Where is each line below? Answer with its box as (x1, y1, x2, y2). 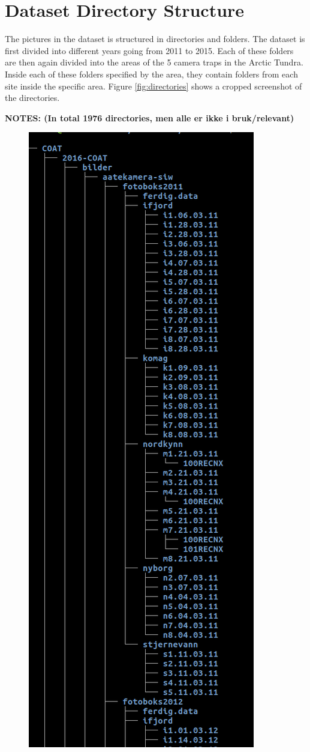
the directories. (5, 91, 60, 104)
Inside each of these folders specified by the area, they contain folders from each (5, 67, 298, 80)
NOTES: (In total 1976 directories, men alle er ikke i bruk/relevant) (5, 111, 294, 124)
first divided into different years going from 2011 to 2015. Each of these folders (5, 44, 294, 56)
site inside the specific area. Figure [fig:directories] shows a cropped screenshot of (5, 79, 302, 92)
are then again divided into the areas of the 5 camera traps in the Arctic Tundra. (5, 56, 303, 68)
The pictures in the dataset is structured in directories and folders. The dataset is (5, 32, 305, 45)
